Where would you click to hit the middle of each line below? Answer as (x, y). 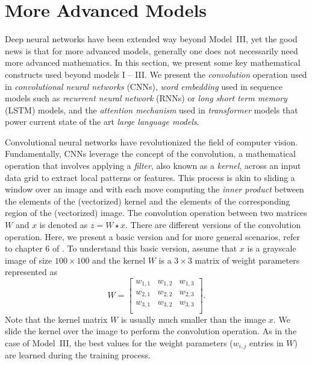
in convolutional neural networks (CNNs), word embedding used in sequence (144, 86)
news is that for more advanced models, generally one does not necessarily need (151, 50)
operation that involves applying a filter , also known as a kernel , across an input (153, 166)
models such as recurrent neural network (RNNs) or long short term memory (146, 98)
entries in (267, 342)
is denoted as (64, 225)
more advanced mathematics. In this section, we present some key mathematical (153, 62)
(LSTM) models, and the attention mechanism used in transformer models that (151, 109)
